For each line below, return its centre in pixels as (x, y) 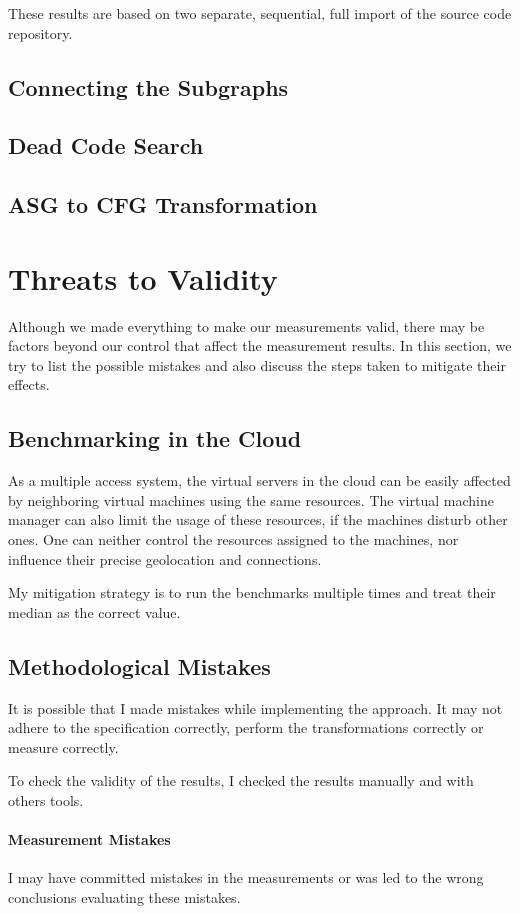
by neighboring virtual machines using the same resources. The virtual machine (251, 499)
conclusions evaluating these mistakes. (124, 896)
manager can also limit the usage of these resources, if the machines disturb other (258, 519)
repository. (40, 32)
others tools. (46, 799)
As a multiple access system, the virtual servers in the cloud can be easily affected (259, 480)
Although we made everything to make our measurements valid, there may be (246, 325)
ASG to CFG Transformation (163, 204)
